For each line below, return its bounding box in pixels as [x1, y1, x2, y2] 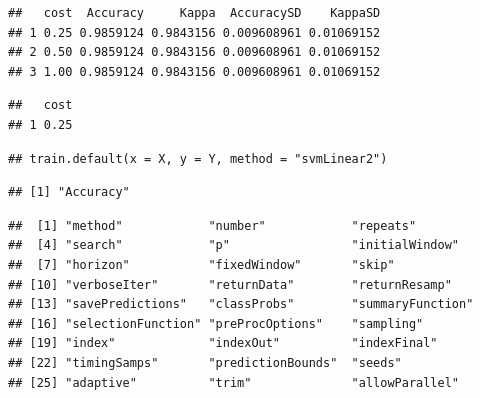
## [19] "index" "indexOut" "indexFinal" [8, 336, 438, 351]
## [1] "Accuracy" [8, 185, 130, 200]
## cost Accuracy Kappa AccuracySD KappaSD [8, 6, 381, 20]
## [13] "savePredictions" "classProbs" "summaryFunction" [8, 297, 474, 312]
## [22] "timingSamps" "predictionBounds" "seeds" [8, 355, 402, 370]
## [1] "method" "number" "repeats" [8, 218, 417, 233]
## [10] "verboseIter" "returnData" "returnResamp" [8, 277, 452, 292]
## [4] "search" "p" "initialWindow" [8, 238, 460, 253]
